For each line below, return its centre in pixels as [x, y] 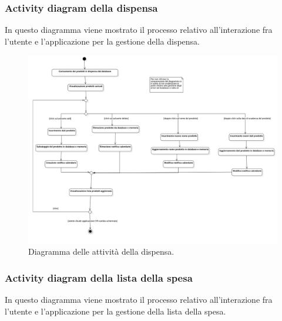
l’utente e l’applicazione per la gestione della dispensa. [102, 41]
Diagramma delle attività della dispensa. [101, 251]
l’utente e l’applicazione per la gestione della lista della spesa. [115, 311]
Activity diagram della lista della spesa [99, 278]
